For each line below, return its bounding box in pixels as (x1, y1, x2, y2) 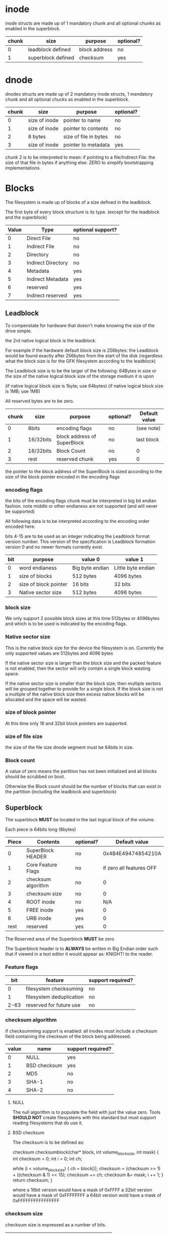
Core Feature (26, 862, 57, 869)
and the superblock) (5, 214, 47, 220)
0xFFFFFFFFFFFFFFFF (12, 1198, 60, 1204)
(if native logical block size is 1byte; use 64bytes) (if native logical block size (5, 382, 163, 389)
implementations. (5, 165, 41, 171)
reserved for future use (26, 1001, 80, 1009)
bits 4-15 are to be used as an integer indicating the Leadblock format (5, 533, 150, 539)
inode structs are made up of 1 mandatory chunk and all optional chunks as (5, 20, 161, 26)
